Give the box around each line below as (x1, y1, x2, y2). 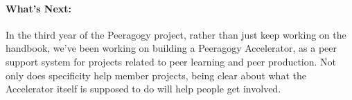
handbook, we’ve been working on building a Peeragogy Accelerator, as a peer (6, 41, 337, 55)
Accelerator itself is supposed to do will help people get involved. (6, 81, 281, 96)
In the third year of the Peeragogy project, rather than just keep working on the (6, 27, 346, 41)
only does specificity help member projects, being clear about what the (6, 68, 306, 82)
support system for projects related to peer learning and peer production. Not (6, 54, 337, 68)
